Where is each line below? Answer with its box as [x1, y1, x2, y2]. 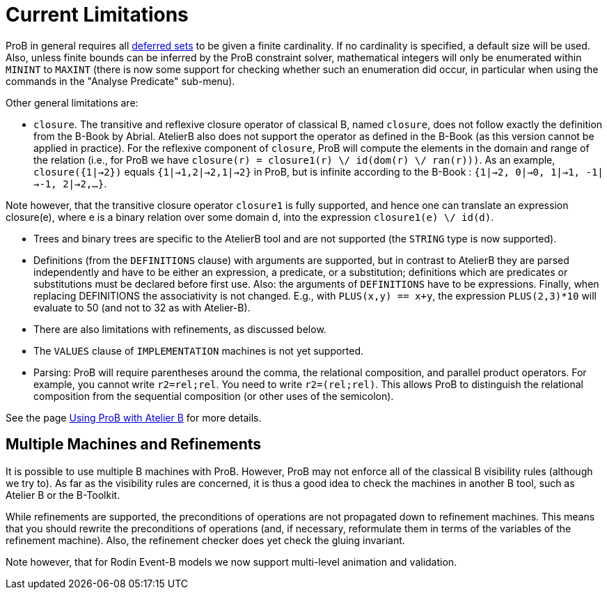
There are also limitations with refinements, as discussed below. [33, 323, 326, 335]
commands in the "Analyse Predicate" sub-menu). [6, 75, 235, 87]
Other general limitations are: [6, 96, 139, 109]
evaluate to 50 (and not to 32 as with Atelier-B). [33, 301, 251, 314]
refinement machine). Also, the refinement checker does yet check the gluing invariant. [6, 534, 405, 546]
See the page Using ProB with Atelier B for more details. [6, 411, 262, 424]
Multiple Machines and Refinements [6, 435, 261, 454]
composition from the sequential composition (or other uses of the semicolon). [33, 389, 394, 402]
